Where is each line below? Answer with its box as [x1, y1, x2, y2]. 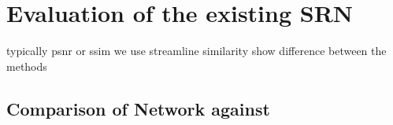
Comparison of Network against [6, 96, 270, 120]
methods [6, 57, 47, 74]
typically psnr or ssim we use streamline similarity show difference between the [6, 42, 387, 59]
